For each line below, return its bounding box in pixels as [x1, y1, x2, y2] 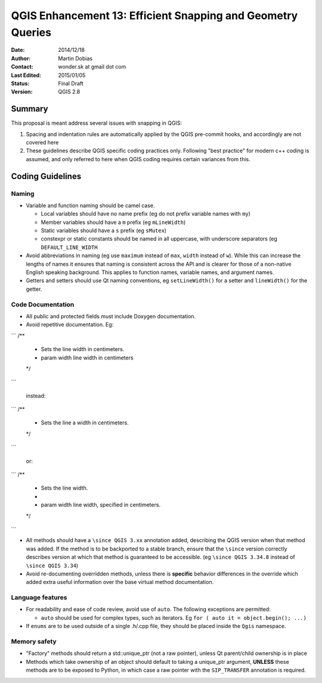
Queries [11, 26, 52, 39]
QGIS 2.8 [58, 88, 80, 96]
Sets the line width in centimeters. [41, 346, 125, 353]
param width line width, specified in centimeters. [41, 502, 161, 509]
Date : [11, 47, 25, 54]
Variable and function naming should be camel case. [26, 202, 155, 209]
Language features [11, 593, 67, 602]
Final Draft [58, 79, 83, 87]
